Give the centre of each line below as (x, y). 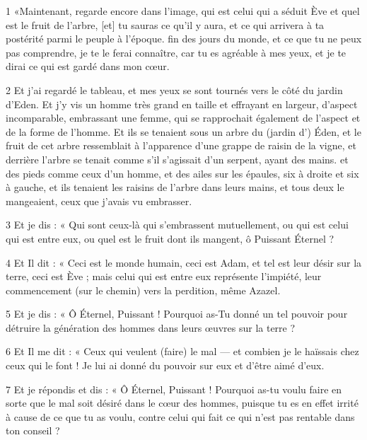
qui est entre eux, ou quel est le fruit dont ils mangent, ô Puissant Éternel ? (170, 238)
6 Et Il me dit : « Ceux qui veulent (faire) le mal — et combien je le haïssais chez (182, 351)
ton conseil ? (33, 430)
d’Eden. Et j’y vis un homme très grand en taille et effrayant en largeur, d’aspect (182, 104)
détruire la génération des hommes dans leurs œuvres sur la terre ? (151, 327)
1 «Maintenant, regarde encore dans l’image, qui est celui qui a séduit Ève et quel (183, 11)
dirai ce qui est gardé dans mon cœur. (88, 66)
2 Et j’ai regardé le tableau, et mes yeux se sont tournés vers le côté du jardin (174, 89)
